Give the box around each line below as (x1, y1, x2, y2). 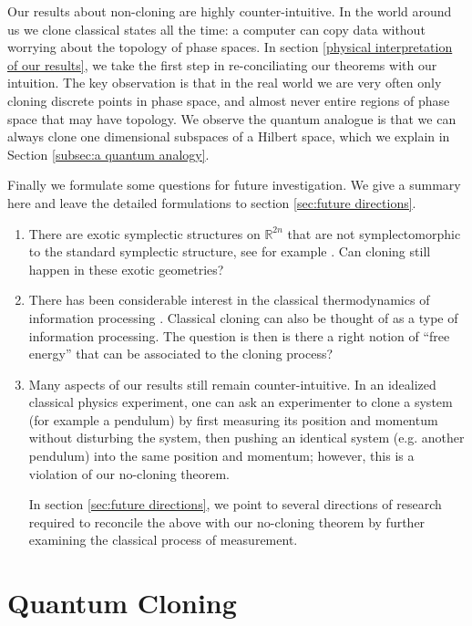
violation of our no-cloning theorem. (28, 464, 231, 483)
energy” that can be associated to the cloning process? (28, 344, 333, 363)
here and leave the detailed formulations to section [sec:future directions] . (7, 193, 416, 212)
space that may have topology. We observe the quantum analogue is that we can (7, 109, 457, 128)
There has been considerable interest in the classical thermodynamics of (28, 290, 430, 309)
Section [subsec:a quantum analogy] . (7, 144, 210, 163)
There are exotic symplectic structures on (28, 224, 261, 243)
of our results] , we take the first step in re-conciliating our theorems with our (7, 55, 437, 74)
